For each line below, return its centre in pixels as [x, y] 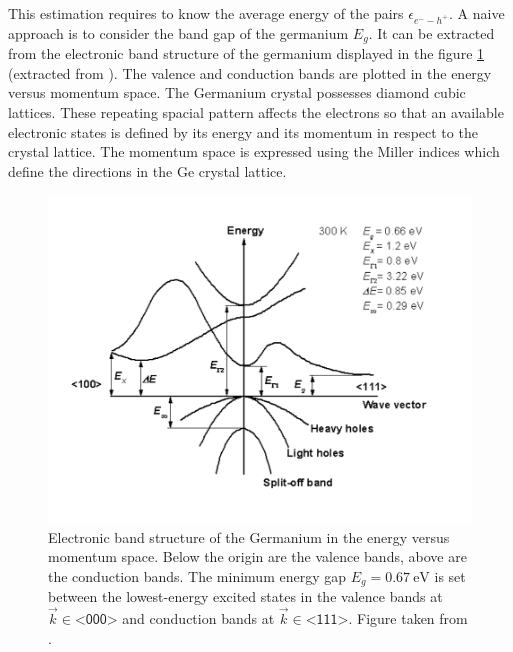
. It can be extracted [431, 32]
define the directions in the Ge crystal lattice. [147, 170]
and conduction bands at [198, 618]
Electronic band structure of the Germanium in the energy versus [249, 536]
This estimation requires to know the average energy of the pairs [206, 13]
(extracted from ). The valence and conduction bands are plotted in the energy [250, 72]
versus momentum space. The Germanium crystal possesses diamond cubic [237, 92]
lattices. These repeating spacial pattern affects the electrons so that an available [256, 111]
